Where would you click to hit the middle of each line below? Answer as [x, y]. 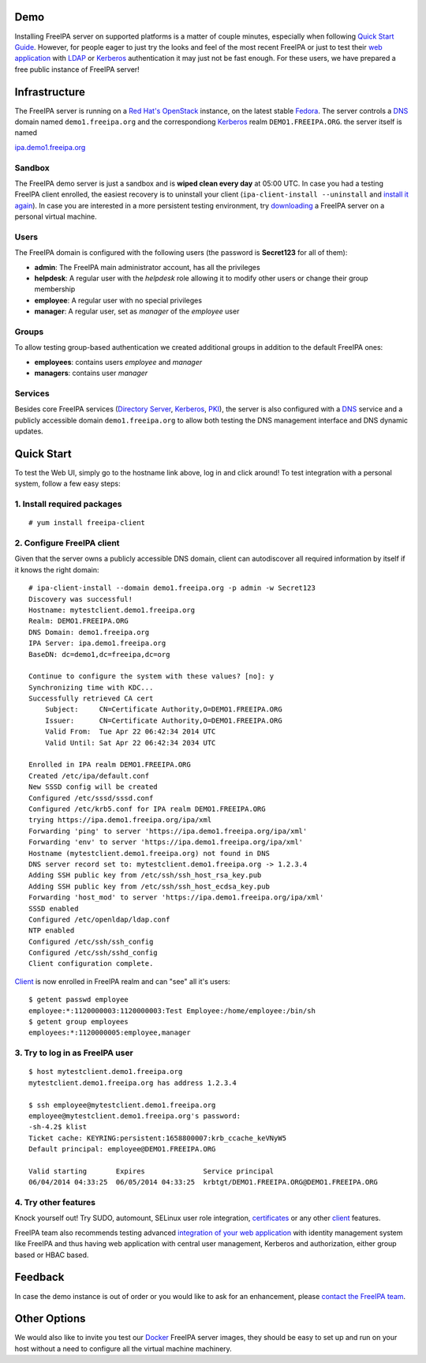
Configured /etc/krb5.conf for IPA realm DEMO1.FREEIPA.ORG [147, 809]
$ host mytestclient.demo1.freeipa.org [106, 1072]
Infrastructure [50, 92]
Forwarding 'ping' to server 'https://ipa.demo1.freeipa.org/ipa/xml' [168, 831]
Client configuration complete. [91, 964]
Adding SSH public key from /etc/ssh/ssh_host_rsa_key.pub [145, 875]
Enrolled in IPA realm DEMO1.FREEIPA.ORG [110, 765]
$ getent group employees [79, 1022]
